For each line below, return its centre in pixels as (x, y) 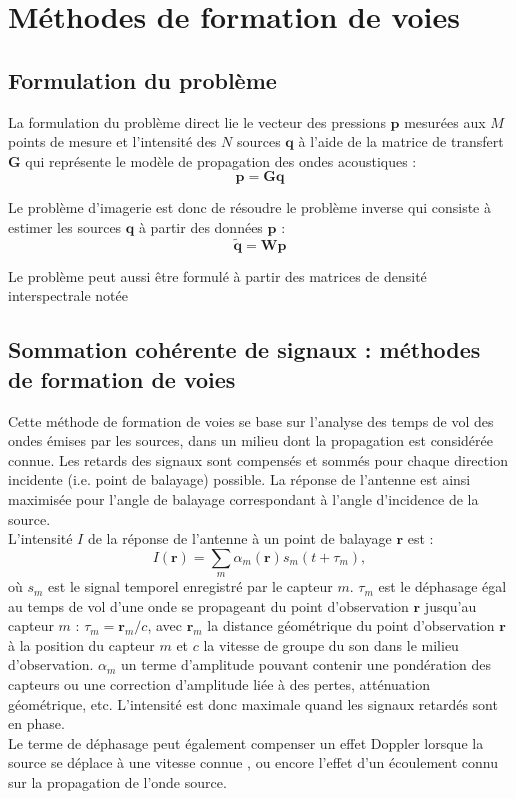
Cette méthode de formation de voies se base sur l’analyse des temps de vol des (251, 420)
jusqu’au (450, 605)
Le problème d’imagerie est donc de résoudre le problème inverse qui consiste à (249, 207)
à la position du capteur (81, 644)
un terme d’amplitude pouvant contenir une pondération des (306, 664)
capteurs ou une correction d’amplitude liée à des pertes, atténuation (219, 684)
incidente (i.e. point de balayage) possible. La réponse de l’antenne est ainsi (239, 479)
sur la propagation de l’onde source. (117, 782)
